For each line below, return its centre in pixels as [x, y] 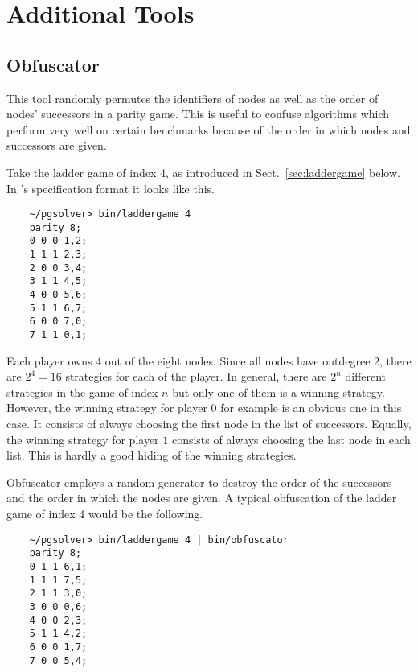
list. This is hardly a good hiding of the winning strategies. [152, 455]
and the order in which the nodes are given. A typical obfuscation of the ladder [202, 498]
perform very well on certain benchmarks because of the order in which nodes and [209, 129]
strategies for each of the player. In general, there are [196, 376]
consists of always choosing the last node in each [291, 439]
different [366, 376]
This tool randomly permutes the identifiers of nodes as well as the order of [193, 98]
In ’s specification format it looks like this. [111, 188]
